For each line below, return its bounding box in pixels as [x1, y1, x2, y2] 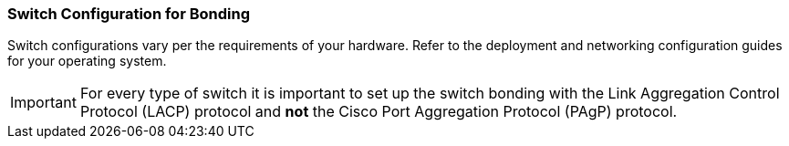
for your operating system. [7, 53, 167, 69]
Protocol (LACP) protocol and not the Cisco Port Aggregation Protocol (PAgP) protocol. [79, 102, 678, 121]
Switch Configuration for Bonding [7, 5, 250, 23]
